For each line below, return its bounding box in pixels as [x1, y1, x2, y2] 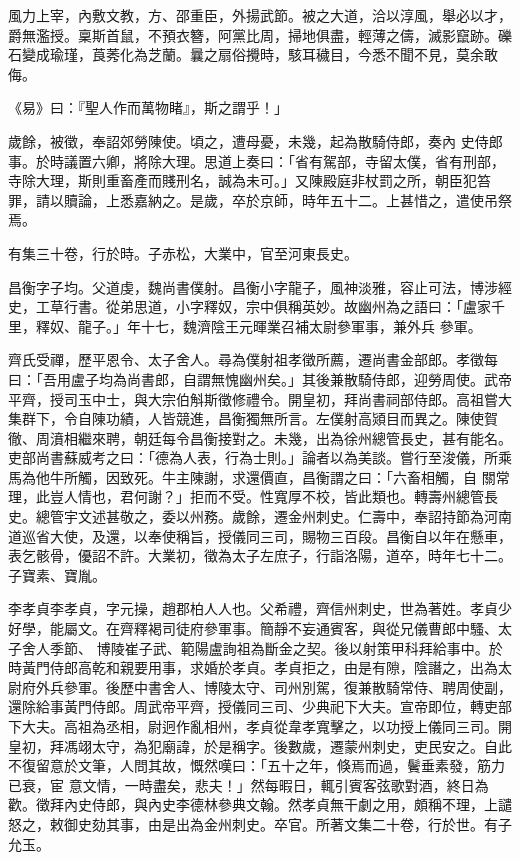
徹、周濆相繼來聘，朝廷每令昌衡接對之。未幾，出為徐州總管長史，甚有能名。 [8, 427, 512, 448]
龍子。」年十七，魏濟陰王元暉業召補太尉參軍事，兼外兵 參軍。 [77, 315, 482, 336]
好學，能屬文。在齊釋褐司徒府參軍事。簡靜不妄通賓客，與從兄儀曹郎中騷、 [8, 618, 498, 639]
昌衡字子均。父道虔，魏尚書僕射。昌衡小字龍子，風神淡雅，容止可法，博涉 [8, 276, 498, 297]
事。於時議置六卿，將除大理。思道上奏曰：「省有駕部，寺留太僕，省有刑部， [8, 150, 505, 171]
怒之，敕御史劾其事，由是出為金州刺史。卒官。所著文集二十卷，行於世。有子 [8, 813, 512, 834]
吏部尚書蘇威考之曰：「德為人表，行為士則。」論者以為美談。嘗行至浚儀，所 [8, 447, 498, 468]
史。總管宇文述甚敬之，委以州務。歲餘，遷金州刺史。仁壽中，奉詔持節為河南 [8, 506, 512, 527]
